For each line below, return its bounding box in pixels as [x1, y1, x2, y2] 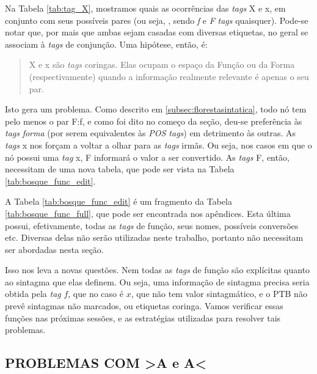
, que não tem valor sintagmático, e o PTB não [131, 287, 307, 300]
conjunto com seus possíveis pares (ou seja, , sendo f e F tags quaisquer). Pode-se [5, 13, 308, 26]
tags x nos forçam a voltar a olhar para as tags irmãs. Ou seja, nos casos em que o [5, 138, 312, 151]
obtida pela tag [5, 287, 61, 300]
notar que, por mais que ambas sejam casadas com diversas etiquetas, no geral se [5, 26, 308, 38]
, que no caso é [68, 287, 123, 300]
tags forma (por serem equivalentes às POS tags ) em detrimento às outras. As [5, 127, 296, 139]
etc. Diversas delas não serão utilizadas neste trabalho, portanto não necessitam [5, 231, 304, 244]
